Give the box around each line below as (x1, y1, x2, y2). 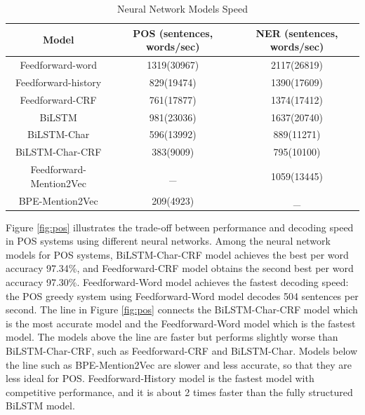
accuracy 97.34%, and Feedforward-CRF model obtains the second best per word (6, 261, 354, 275)
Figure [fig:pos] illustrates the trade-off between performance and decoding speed (6, 219, 354, 234)
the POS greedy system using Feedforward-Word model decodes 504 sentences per (6, 288, 359, 303)
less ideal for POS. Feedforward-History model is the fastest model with (6, 371, 314, 386)
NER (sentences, (255, 25, 338, 40)
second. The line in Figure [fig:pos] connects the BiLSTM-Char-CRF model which (6, 302, 358, 317)
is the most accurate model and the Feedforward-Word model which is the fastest (6, 315, 356, 330)
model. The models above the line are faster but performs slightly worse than (6, 329, 338, 344)
